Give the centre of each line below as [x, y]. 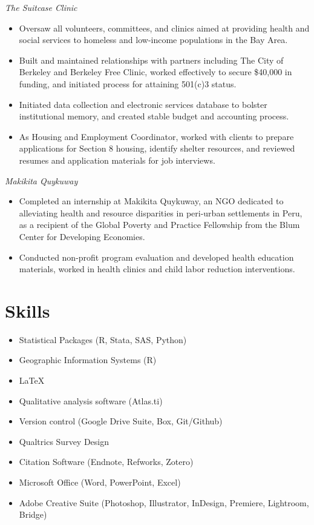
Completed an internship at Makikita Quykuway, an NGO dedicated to [151, 201]
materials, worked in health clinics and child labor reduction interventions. [157, 269]
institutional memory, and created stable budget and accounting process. [154, 116]
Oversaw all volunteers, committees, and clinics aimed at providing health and [164, 28]
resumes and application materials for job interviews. [117, 160]
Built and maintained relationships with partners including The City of [151, 60]
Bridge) [33, 514]
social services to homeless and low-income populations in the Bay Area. [153, 40]
